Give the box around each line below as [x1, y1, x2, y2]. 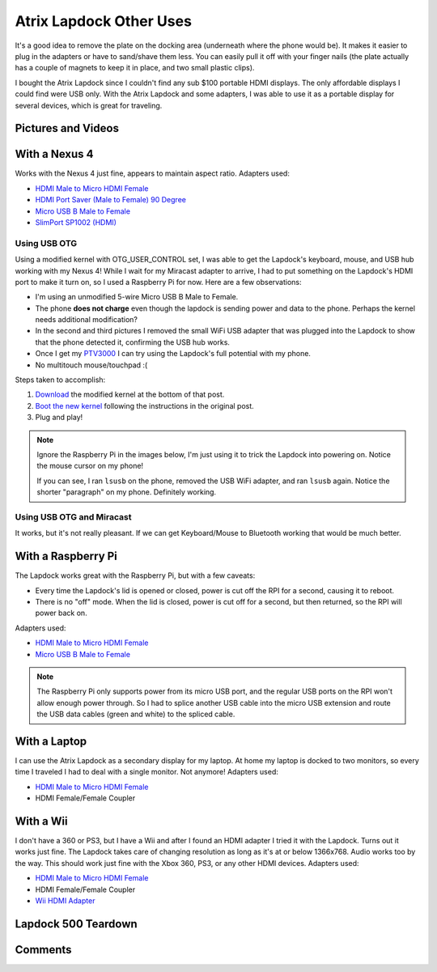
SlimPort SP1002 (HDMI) [35, 217, 117, 227]
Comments [15, 943, 72, 957]
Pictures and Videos [15, 121, 119, 135]
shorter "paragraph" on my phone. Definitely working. [36, 487, 217, 497]
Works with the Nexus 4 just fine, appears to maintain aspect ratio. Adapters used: [15, 168, 291, 178]
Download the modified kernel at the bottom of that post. [35, 389, 225, 400]
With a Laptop [15, 734, 87, 748]
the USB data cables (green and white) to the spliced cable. [36, 709, 235, 719]
